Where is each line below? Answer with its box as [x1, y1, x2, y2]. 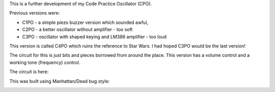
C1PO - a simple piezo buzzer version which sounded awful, [22, 19, 149, 25]
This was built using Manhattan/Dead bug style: [9, 78, 110, 84]
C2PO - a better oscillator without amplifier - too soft [22, 26, 133, 33]
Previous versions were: [9, 10, 60, 16]
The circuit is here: [9, 69, 49, 75]
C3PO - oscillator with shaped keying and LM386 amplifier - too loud [22, 34, 167, 40]
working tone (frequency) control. [9, 59, 80, 66]
